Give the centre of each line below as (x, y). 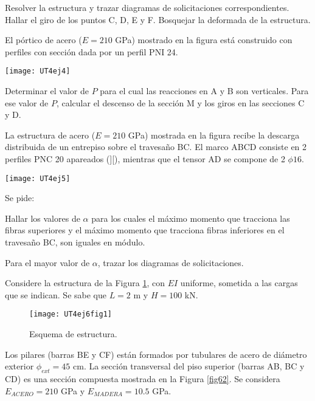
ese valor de (27, 102)
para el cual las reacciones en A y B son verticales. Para (204, 91)
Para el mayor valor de (47, 262)
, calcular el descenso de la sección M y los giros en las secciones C (180, 102)
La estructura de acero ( (50, 135)
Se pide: (20, 198)
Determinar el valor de (47, 91)
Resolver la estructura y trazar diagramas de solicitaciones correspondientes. (147, 7)
